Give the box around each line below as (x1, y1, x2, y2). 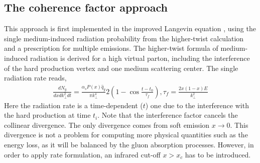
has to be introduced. (185, 149, 251, 159)
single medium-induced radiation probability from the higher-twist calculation (4, 33, 244, 43)
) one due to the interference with (145, 100, 249, 110)
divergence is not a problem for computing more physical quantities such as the (4, 129, 248, 140)
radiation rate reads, (4, 72, 67, 83)
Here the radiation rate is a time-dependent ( (4, 100, 143, 110)
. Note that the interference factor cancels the (97, 110, 238, 120)
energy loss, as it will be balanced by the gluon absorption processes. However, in (4, 139, 254, 149)
